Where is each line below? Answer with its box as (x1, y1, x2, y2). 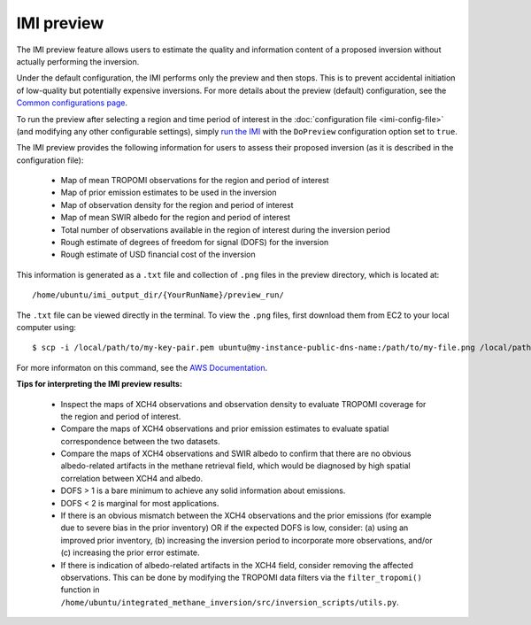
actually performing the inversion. (16, 56, 140, 66)
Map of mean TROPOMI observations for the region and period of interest (60, 175, 329, 186)
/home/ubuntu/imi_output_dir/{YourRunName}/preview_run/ (32, 290, 285, 300)
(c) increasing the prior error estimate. (60, 547, 200, 558)
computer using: (16, 321, 77, 332)
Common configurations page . (16, 97, 128, 108)
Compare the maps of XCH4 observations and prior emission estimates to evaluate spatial (60, 423, 389, 434)
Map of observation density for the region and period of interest (60, 199, 294, 210)
